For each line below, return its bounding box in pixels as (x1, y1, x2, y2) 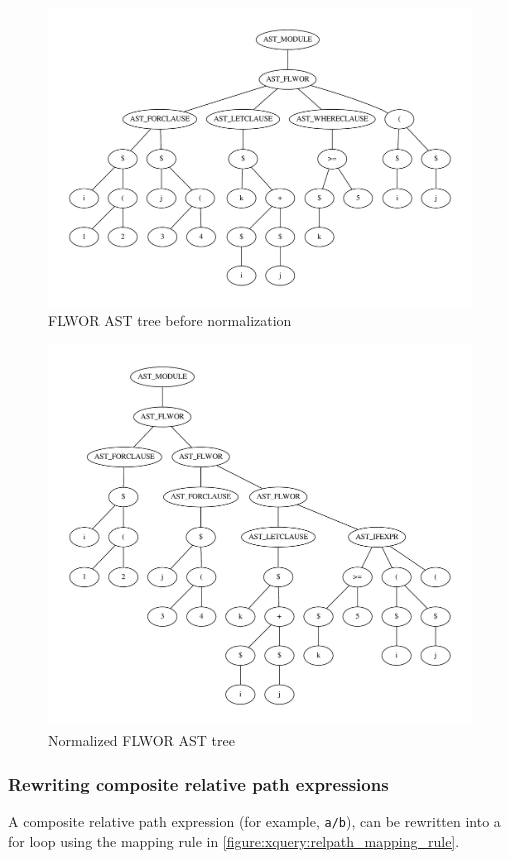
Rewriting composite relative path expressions (8, 772, 389, 797)
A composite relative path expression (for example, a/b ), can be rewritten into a (8, 811, 501, 832)
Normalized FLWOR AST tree (48, 729, 235, 750)
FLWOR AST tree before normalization (48, 310, 292, 331)
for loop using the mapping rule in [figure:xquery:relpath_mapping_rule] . (8, 831, 460, 852)
